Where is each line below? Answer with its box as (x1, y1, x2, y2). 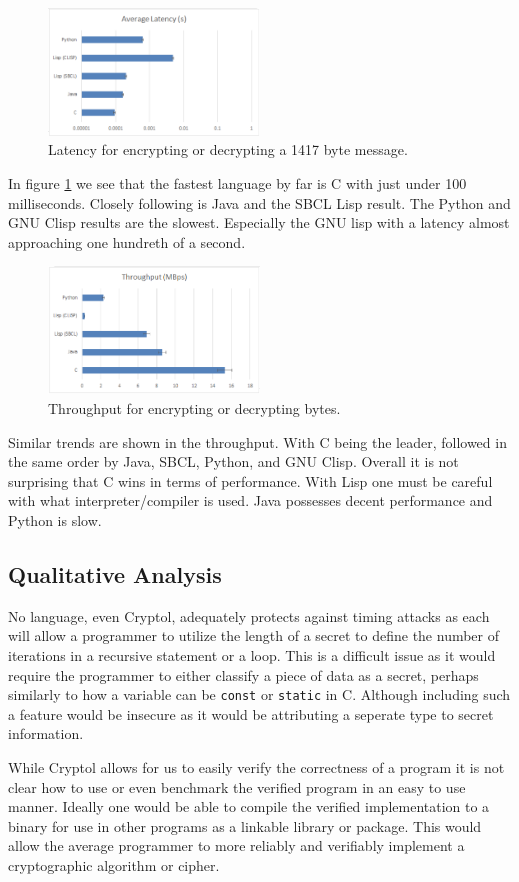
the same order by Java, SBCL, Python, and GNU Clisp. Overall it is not (8, 451, 459, 472)
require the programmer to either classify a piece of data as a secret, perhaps (8, 664, 479, 685)
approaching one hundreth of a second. (8, 231, 246, 252)
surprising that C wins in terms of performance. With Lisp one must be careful (8, 470, 493, 491)
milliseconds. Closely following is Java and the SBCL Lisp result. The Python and (8, 192, 511, 213)
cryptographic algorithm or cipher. (8, 854, 220, 875)
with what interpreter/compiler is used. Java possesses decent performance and (8, 490, 493, 511)
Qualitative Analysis (8, 558, 222, 589)
